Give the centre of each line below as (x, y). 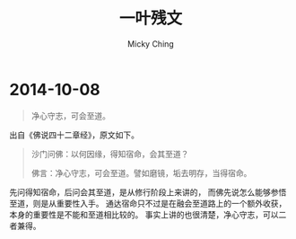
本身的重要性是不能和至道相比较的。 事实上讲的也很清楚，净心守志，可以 (144, 214)
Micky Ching (151, 44)
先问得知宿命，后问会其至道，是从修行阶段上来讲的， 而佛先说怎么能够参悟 (148, 192)
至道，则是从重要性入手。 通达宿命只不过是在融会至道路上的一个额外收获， (148, 203)
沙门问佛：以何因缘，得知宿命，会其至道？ (110, 154)
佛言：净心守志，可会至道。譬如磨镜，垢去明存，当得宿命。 (141, 173)
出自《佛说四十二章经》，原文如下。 (74, 135)
